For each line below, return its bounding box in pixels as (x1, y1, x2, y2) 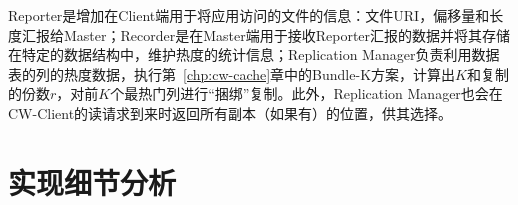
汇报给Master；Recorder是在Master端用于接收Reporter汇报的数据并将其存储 (21, 24, 511, 45)
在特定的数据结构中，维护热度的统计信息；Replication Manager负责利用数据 (8, 44, 500, 65)
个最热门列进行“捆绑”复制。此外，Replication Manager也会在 (110, 83, 503, 104)
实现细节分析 (8, 161, 177, 202)
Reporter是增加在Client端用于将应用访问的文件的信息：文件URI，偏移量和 (8, 5, 490, 25)
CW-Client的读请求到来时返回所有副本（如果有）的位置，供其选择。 (8, 102, 453, 123)
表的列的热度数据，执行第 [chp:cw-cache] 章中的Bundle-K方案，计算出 (8, 63, 456, 84)
